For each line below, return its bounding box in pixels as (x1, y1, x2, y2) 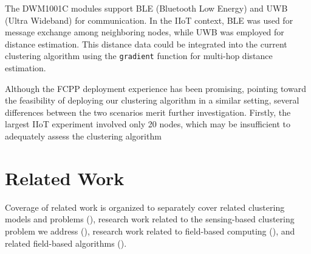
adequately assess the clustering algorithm (5, 130, 162, 142)
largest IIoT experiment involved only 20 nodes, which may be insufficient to (5, 118, 291, 130)
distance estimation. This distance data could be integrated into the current (5, 37, 287, 50)
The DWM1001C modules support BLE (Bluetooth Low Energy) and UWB (5, 2, 288, 14)
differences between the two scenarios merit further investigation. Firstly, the (5, 105, 291, 118)
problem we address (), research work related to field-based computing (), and (5, 224, 295, 237)
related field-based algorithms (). (5, 236, 127, 249)
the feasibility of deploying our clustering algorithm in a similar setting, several (5, 94, 299, 107)
